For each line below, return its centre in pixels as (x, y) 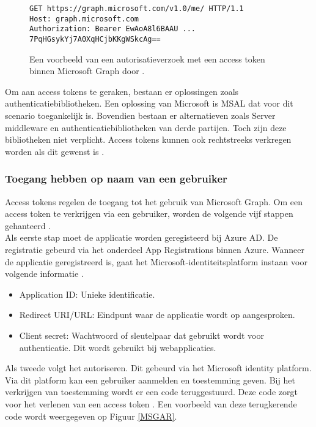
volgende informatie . (44, 274)
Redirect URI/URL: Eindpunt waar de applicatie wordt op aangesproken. (157, 315)
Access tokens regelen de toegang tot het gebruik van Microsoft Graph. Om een (154, 201)
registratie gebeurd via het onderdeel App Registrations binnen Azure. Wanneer (155, 249)
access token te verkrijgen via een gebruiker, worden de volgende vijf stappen (149, 214)
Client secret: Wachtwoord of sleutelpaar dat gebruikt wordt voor (141, 335)
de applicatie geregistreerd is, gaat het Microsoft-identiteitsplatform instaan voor (156, 261)
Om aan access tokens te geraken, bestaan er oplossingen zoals (122, 91)
